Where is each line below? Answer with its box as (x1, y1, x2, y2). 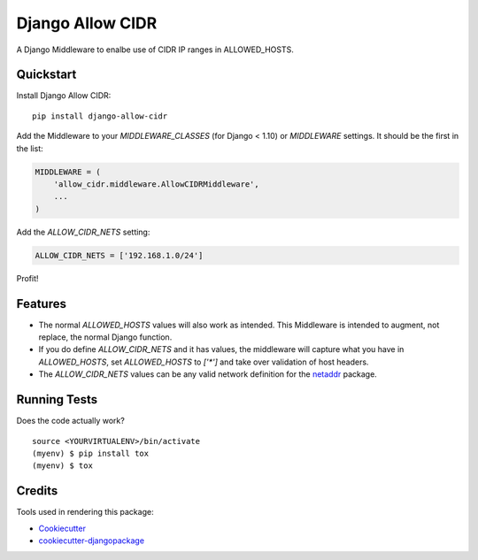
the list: (16, 142, 43, 154)
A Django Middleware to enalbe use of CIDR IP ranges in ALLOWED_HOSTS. (16, 44, 294, 55)
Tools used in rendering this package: (16, 507, 154, 518)
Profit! (16, 272, 39, 283)
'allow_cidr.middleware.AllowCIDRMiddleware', (53, 180, 260, 189)
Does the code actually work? (16, 416, 126, 426)
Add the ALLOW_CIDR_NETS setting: (16, 226, 150, 237)
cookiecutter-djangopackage (38, 535, 145, 546)
